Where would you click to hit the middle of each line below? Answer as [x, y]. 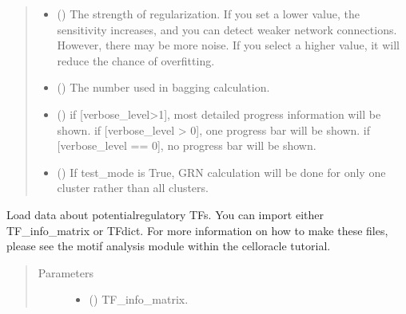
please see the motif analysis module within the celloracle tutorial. [169, 246]
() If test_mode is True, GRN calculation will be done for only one [221, 172]
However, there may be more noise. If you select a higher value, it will [229, 45]
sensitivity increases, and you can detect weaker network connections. [227, 29]
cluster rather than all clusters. [133, 188]
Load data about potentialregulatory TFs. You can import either [165, 214]
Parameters [66, 272]
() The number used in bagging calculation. [163, 87]
